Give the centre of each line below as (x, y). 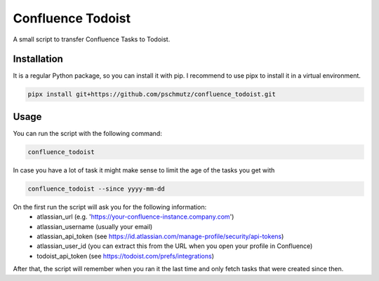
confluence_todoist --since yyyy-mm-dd (96, 189)
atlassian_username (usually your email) (95, 226)
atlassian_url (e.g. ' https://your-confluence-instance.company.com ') (135, 217)
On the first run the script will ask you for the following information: (110, 207)
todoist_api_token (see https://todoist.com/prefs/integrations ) (125, 256)
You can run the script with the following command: (88, 133)
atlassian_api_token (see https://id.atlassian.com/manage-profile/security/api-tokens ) (160, 237)
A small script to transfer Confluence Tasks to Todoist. (92, 39)
